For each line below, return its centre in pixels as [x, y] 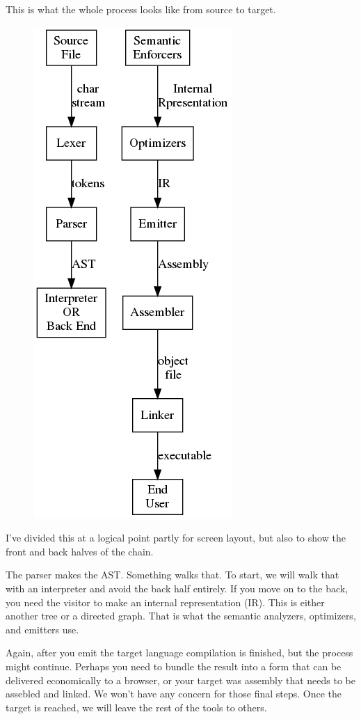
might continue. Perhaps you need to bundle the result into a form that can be [174, 666]
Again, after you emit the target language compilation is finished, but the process [179, 653]
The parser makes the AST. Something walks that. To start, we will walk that [173, 575]
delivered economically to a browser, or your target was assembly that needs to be [181, 680]
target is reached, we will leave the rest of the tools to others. [136, 707]
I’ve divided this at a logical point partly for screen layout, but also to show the [176, 538]
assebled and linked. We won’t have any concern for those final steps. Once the [174, 694]
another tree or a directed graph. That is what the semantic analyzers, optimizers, [181, 616]
